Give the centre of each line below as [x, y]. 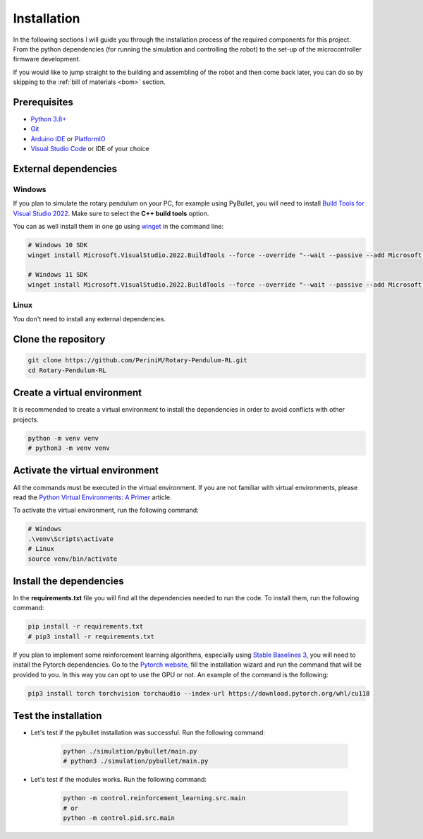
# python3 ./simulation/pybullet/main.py [136, 761]
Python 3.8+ [49, 119]
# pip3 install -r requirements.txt [91, 636]
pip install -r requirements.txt [86, 626]
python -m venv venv [63, 438]
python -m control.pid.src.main [119, 818]
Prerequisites [43, 102]
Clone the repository [59, 339]
